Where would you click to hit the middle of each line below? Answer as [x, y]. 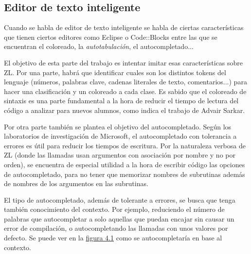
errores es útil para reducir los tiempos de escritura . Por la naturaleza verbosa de [125, 145]
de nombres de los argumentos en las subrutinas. [76, 183]
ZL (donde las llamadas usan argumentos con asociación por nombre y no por [120, 155]
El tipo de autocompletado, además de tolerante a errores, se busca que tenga [120, 199]
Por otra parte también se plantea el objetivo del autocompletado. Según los [118, 126]
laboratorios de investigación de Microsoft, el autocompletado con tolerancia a [120, 136]
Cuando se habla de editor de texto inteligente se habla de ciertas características [124, 27]
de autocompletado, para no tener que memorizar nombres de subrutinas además [125, 174]
